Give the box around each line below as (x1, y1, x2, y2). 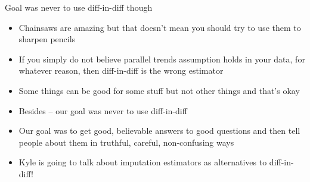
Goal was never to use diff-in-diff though (5, 1, 153, 13)
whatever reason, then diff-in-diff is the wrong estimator (18, 64, 224, 77)
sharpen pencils (18, 33, 76, 45)
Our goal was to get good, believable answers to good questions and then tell (18, 124, 300, 137)
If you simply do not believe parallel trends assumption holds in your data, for (18, 52, 305, 65)
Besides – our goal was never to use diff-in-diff (18, 104, 187, 117)
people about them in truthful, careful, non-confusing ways (18, 136, 234, 148)
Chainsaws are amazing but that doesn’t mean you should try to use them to (18, 21, 301, 33)
